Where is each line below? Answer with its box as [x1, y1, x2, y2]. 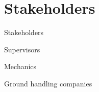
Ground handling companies [4, 78, 92, 88]
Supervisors [4, 44, 40, 54]
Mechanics [4, 61, 37, 72]
